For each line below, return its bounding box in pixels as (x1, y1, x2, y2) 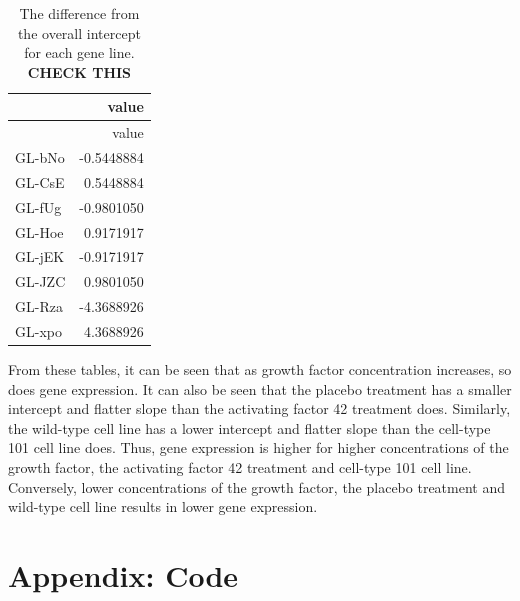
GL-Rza (15, 296, 63, 317)
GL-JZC (15, 271, 66, 292)
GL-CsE (15, 171, 65, 192)
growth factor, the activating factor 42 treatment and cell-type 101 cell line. (8, 457, 472, 478)
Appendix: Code (8, 555, 239, 595)
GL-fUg (15, 196, 62, 217)
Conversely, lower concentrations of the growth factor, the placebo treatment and (8, 476, 505, 497)
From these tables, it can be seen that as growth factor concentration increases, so (8, 359, 512, 380)
